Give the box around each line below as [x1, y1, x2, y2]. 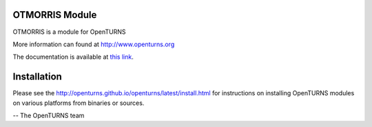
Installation [12, 71, 62, 83]
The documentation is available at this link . [12, 52, 134, 61]
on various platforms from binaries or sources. [12, 99, 145, 107]
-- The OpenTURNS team [12, 111, 85, 119]
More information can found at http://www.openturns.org [12, 40, 175, 48]
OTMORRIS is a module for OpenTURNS [12, 28, 127, 36]
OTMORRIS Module [12, 9, 97, 21]
